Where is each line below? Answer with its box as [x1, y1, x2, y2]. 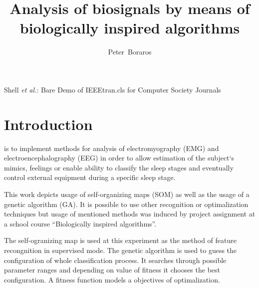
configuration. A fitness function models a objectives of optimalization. [4, 274, 220, 284]
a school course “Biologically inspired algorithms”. [4, 218, 157, 228]
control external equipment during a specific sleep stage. [4, 172, 176, 182]
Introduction [4, 113, 93, 134]
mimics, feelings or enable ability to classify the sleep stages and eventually [4, 162, 234, 172]
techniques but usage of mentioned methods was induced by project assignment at [4, 208, 256, 219]
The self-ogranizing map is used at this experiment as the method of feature [4, 235, 237, 245]
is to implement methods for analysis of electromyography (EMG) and [4, 142, 219, 153]
